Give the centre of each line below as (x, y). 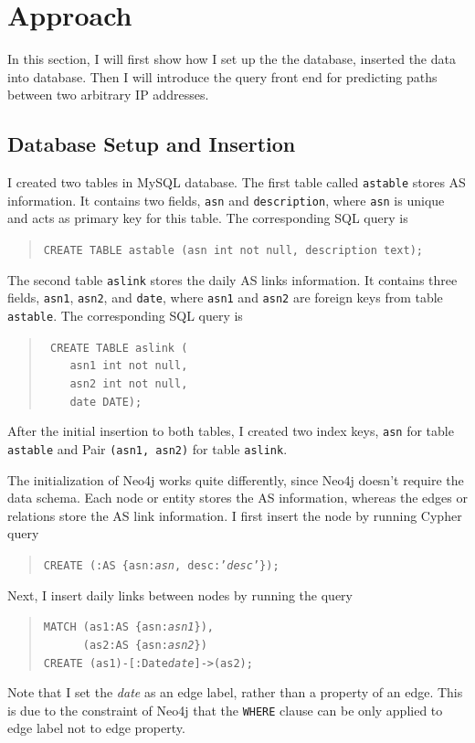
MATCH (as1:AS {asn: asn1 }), (128, 627)
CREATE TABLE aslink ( (119, 348)
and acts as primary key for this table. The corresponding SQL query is (208, 218)
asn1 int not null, (129, 366)
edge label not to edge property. (96, 728)
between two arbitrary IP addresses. (108, 95)
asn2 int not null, (129, 383)
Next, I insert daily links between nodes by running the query (180, 594)
